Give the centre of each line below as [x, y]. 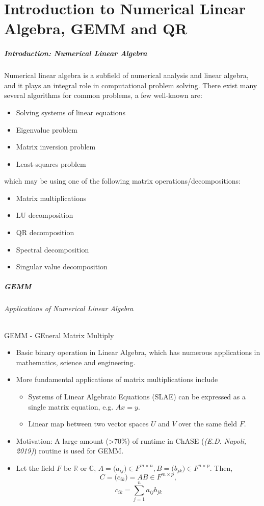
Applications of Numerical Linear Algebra [69, 308]
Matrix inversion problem [56, 147]
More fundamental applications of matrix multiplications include [117, 379]
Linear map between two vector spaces [88, 424]
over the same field [208, 424]
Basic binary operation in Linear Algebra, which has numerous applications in [138, 352]
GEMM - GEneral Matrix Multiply [59, 335]
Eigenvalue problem [47, 129]
